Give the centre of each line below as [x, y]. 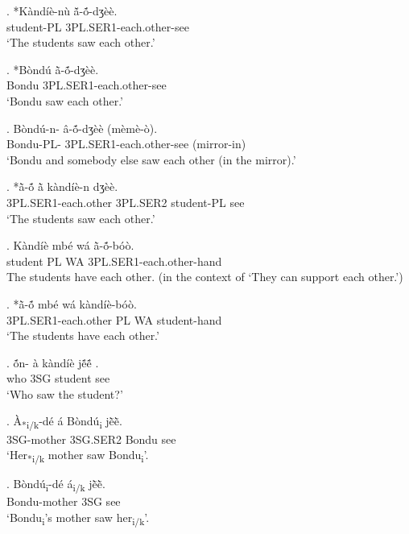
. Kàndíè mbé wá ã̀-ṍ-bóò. [70, 245]
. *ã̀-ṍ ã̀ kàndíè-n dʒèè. [62, 186]
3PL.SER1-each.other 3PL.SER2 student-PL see [126, 202]
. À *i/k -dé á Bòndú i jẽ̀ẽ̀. [64, 422]
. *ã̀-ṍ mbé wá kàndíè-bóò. [72, 303]
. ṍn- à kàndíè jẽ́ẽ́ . [53, 362]
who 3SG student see [58, 378]
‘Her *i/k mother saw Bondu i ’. [78, 455]
